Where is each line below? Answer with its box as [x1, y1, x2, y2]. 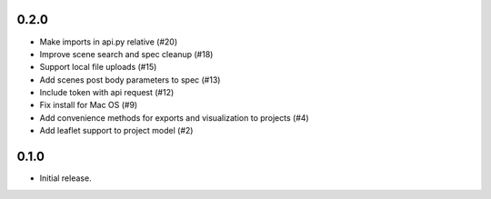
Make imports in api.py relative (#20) [39, 36, 177, 47]
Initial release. [39, 173, 92, 184]
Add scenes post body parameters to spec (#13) [39, 74, 221, 85]
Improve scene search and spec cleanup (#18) [39, 48, 214, 59]
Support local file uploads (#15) [39, 62, 157, 73]
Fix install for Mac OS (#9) [39, 100, 138, 111]
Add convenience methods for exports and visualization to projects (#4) [39, 112, 309, 123]
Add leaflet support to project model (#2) [39, 125, 194, 136]
